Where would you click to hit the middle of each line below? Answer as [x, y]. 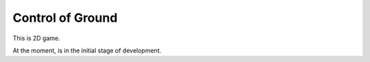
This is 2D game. [37, 38]
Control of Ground [65, 18]
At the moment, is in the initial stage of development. [87, 50]
